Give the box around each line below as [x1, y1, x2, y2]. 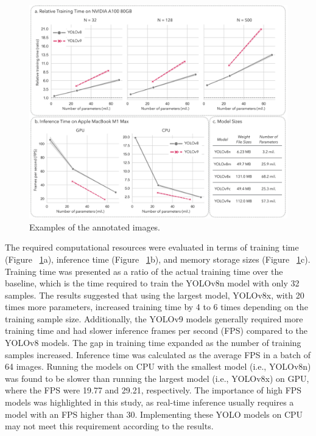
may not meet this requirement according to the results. [5, 420, 214, 432]
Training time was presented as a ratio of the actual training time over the [5, 265, 283, 277]
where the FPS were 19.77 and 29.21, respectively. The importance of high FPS [5, 384, 302, 396]
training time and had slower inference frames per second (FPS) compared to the [5, 324, 308, 337]
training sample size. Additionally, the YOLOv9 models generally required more [5, 312, 303, 325]
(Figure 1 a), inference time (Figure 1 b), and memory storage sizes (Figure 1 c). [5, 252, 311, 265]
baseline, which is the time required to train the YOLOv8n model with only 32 [5, 277, 300, 289]
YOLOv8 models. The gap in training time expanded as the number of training [5, 336, 301, 349]
